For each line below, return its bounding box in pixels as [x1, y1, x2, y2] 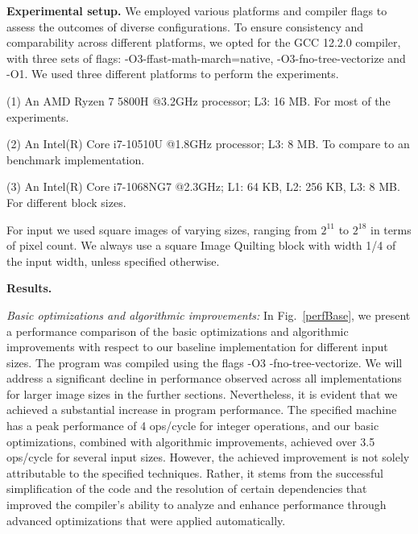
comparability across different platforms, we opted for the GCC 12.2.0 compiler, [6, 34, 401, 51]
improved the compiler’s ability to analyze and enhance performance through [6, 496, 387, 513]
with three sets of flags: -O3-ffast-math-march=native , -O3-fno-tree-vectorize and [6, 49, 406, 66]
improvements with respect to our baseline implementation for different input [6, 338, 388, 355]
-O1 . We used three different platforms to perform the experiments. [6, 65, 339, 82]
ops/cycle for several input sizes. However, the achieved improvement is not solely [6, 449, 410, 466]
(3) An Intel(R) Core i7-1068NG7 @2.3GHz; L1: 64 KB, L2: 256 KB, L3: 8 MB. [6, 178, 400, 195]
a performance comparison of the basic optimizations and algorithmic [6, 322, 349, 339]
